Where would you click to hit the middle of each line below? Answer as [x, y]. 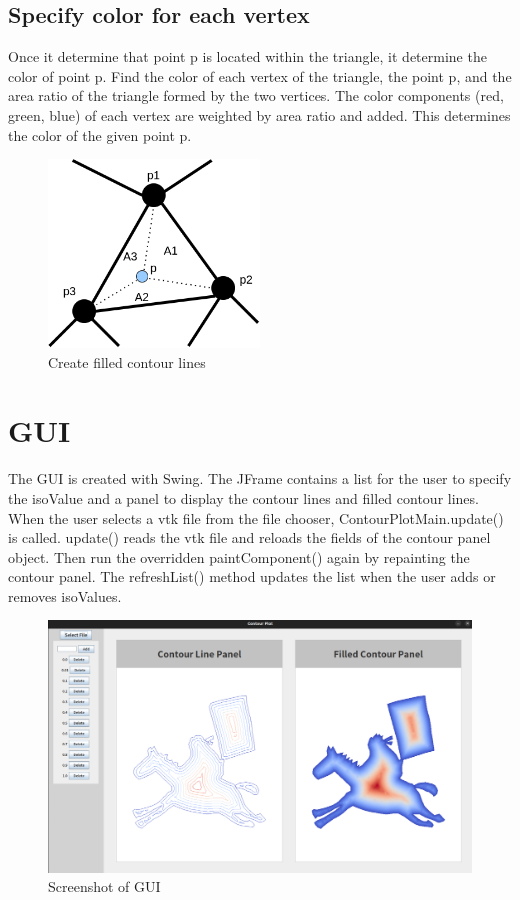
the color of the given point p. [100, 134]
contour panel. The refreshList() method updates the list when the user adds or [252, 576]
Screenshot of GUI [104, 886]
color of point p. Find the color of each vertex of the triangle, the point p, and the [260, 75]
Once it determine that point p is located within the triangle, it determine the [247, 56]
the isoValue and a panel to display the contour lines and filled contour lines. [243, 497]
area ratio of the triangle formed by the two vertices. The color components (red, [256, 95]
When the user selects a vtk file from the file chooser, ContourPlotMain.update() [256, 517]
